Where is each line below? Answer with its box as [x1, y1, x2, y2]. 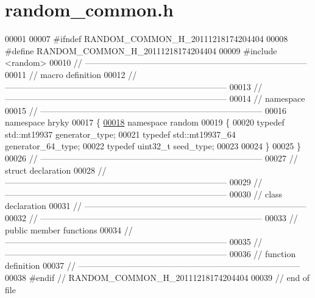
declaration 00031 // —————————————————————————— [5, 199, 306, 212]
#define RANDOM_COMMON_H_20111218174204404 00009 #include [5, 44, 277, 57]
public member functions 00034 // [5, 223, 133, 236]
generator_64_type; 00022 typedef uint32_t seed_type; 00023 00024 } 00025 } [5, 140, 301, 152]
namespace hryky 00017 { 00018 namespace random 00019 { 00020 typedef [5, 116, 285, 129]
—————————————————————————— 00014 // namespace [5, 92, 305, 105]
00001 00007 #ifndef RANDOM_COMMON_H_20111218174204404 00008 [5, 32, 288, 45]
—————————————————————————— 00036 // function [5, 247, 296, 260]
